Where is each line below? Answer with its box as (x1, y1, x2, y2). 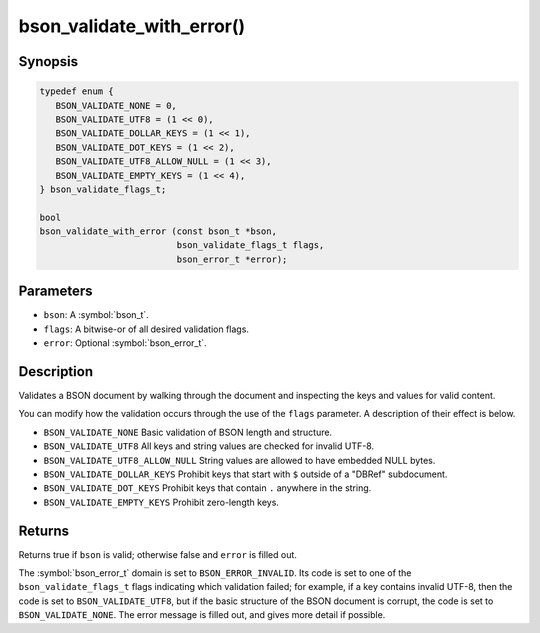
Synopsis (18, 53, 79, 70)
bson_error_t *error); (176, 253, 288, 265)
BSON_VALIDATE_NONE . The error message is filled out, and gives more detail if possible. (18, 609, 386, 621)
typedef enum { (39, 86, 114, 97)
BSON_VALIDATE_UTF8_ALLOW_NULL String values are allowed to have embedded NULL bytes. (43, 454, 436, 466)
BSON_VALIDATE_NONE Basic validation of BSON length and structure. (43, 426, 333, 438)
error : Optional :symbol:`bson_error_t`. (43, 337, 207, 349)
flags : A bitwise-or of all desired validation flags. (43, 323, 250, 335)
